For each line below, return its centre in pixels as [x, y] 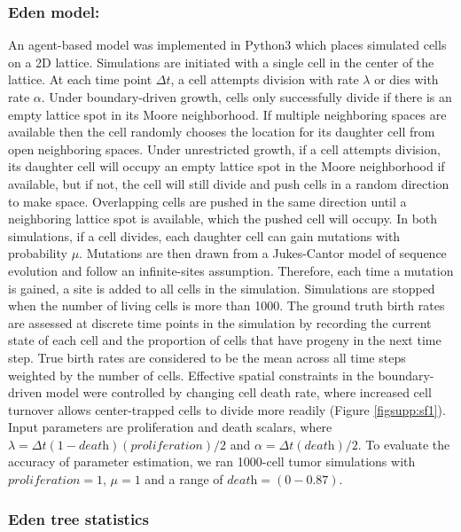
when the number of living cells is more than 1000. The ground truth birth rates [227, 305]
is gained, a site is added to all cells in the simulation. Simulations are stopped [222, 288]
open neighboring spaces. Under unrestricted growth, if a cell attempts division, [224, 149]
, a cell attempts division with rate [265, 79]
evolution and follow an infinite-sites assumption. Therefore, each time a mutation [231, 270]
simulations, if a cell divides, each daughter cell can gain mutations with [204, 235]
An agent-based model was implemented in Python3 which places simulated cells [227, 45]
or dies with [406, 79]
